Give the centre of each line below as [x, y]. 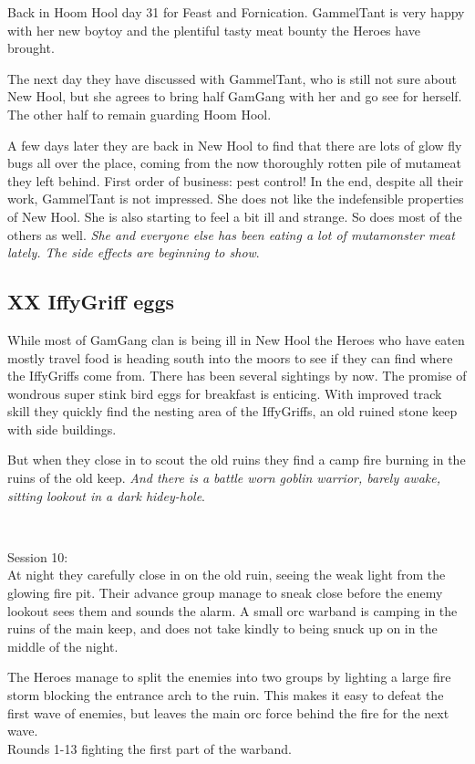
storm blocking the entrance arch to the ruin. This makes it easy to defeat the [226, 695]
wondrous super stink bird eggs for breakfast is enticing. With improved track [225, 393]
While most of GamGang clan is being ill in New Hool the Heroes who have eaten [236, 339]
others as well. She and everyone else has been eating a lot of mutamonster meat [231, 234]
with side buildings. [62, 429]
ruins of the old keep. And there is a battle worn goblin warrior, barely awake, [224, 478]
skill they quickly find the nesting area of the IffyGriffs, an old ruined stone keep [232, 411]
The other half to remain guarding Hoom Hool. [139, 114]
